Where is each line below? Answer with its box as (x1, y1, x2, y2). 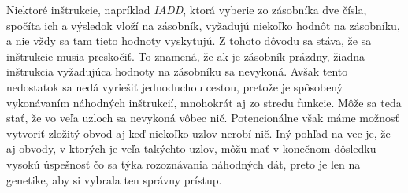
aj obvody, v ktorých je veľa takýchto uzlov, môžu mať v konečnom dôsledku (6, 140, 376, 157)
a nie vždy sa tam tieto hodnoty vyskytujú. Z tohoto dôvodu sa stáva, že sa (6, 32, 372, 49)
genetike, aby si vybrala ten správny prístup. (6, 171, 222, 187)
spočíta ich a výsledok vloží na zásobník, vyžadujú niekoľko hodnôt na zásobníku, (6, 17, 400, 33)
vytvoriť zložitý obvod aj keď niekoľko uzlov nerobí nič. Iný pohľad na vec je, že (6, 124, 391, 141)
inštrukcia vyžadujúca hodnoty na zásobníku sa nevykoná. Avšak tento (6, 63, 348, 80)
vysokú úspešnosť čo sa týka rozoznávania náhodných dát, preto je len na (6, 155, 361, 172)
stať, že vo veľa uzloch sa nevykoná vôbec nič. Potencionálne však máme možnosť (6, 109, 399, 126)
